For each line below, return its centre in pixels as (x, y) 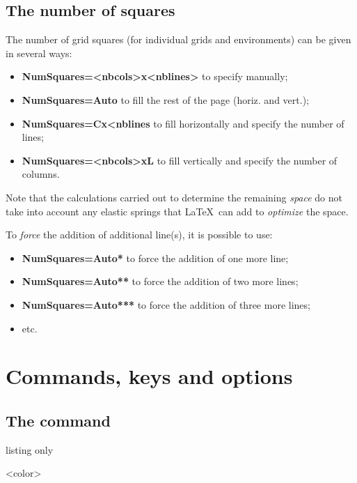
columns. (41, 174)
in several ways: (39, 53)
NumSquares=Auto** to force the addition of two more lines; (160, 281)
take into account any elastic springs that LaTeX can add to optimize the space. (177, 211)
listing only (30, 449)
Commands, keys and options (149, 376)
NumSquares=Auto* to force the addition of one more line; (155, 258)
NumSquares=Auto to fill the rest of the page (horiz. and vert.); (165, 99)
